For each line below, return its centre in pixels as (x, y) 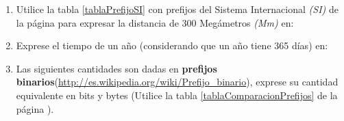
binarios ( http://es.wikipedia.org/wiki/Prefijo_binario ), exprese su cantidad (177, 82)
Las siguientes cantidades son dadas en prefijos (116, 68)
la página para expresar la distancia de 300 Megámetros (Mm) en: (155, 22)
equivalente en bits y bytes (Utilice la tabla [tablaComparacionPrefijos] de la (177, 95)
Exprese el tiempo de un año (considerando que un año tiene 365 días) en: (172, 45)
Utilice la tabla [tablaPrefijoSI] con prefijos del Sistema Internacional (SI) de (177, 9)
